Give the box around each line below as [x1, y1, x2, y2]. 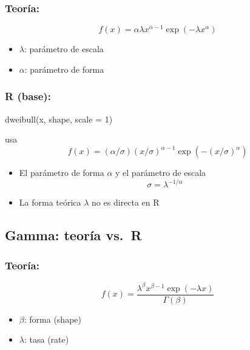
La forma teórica [19, 196, 81, 209]
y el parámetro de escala [115, 166, 206, 179]
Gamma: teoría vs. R [5, 226, 142, 244]
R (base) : [5, 89, 51, 104]
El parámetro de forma [19, 166, 104, 179]
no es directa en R [92, 196, 160, 209]
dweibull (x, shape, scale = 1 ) [5, 112, 113, 125]
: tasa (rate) [24, 333, 69, 346]
